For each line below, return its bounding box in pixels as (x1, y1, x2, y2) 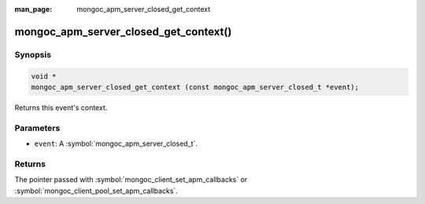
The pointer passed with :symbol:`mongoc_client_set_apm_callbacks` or (14, 175, 248, 184)
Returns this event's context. (14, 102, 108, 112)
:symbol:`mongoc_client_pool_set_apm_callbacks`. (14, 186, 179, 195)
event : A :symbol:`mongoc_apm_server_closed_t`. (34, 139, 198, 149)
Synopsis (14, 49, 51, 60)
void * (31, 72, 57, 80)
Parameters (14, 122, 61, 133)
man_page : (14, 5, 53, 13)
